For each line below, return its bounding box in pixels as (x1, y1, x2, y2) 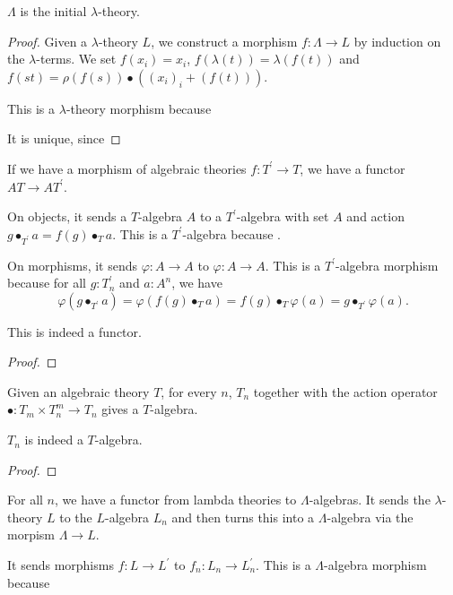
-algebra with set (236, 207, 329, 226)
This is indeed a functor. (7, 322, 142, 341)
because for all (7, 273, 87, 292)
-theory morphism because (65, 99, 212, 117)
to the (59, 507, 92, 526)
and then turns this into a (171, 507, 315, 526)
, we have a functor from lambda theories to (54, 490, 297, 509)
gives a (101, 400, 139, 418)
